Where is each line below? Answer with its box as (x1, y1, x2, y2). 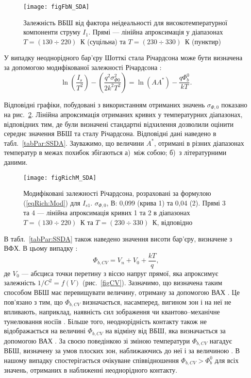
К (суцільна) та (80, 36, 126, 46)
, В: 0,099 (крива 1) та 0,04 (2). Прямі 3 (106, 197, 226, 207)
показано (221, 99, 248, 109)
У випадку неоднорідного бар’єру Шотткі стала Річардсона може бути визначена (4, 52, 243, 63)
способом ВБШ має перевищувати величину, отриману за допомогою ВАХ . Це (4, 287, 240, 297)
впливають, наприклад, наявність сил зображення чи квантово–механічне (4, 307, 220, 317)
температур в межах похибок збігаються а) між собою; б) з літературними (4, 147, 227, 157)
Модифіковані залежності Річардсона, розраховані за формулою (23, 188, 211, 198)
